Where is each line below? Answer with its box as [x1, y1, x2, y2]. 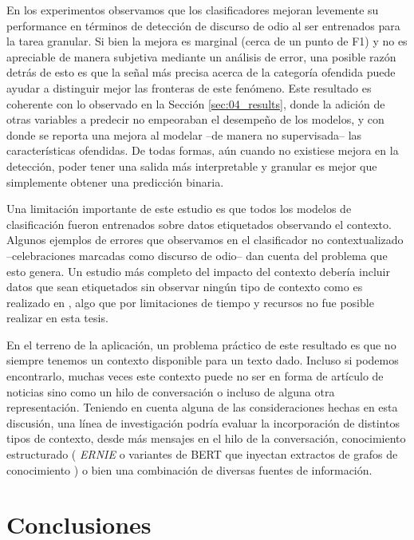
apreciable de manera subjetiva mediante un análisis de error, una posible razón [6, 48, 396, 65]
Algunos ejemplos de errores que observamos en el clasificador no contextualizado [6, 231, 404, 248]
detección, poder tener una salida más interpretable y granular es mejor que [6, 157, 377, 174]
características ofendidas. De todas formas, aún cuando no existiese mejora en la [6, 142, 399, 159]
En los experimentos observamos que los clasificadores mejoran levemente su [6, 2, 379, 18]
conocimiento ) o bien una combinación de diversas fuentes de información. [6, 461, 373, 478]
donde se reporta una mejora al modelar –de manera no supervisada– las [6, 126, 362, 143]
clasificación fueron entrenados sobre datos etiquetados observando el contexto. [6, 215, 392, 232]
